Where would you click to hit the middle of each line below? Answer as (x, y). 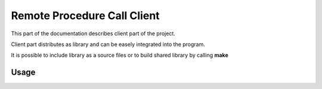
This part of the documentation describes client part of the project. (93, 33)
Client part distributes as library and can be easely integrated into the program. (108, 44)
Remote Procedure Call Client (86, 16)
